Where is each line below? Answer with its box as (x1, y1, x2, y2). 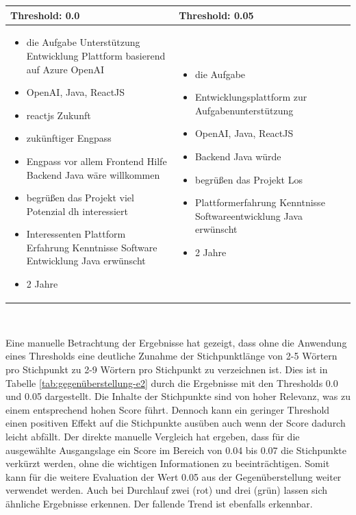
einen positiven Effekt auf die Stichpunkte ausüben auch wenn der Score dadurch (5, 416, 346, 430)
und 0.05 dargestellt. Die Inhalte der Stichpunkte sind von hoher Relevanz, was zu (5, 389, 351, 403)
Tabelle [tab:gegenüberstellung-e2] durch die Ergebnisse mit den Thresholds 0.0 (5, 375, 338, 390)
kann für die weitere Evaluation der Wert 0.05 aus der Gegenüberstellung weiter (5, 469, 342, 483)
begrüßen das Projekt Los (194, 172, 303, 186)
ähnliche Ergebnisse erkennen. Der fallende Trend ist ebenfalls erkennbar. (5, 496, 313, 510)
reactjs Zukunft (26, 108, 91, 122)
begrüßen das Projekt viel (26, 190, 134, 205)
